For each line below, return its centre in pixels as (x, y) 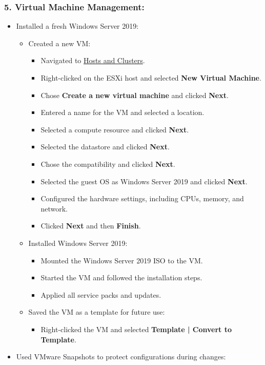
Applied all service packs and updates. (101, 294)
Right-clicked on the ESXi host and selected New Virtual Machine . (151, 78)
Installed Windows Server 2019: (78, 243)
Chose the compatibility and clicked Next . (108, 164)
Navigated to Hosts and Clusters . (93, 60)
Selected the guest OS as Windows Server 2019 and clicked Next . (144, 181)
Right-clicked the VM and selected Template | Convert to (136, 329)
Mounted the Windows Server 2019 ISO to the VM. (122, 260)
